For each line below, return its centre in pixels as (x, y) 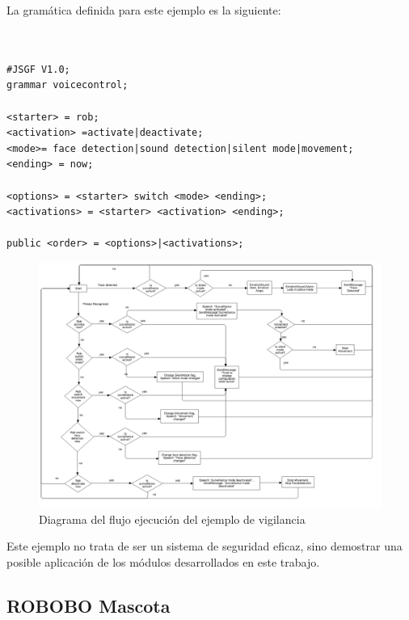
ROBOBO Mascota (89, 605)
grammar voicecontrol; (67, 85)
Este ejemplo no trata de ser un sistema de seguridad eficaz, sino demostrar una (204, 546)
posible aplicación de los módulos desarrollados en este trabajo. (163, 561)
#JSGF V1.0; (38, 69)
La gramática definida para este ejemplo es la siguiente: (144, 10)
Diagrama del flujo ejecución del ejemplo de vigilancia (172, 519)
